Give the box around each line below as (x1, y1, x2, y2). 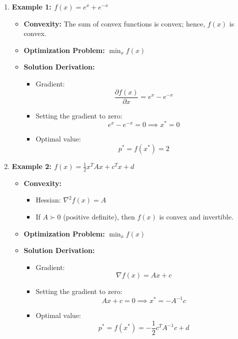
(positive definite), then (63, 211, 135, 221)
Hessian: (35, 194, 61, 205)
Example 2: (11, 160, 51, 171)
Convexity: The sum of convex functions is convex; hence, (23, 18, 205, 28)
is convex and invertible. (159, 211, 233, 221)
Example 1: (11, 1, 51, 11)
